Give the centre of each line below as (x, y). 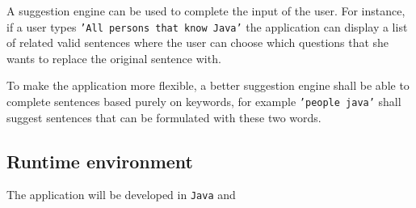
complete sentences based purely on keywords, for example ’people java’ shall (204, 102)
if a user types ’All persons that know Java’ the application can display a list (207, 26)
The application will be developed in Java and (121, 195)
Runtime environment (100, 161)
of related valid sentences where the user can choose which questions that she (198, 42)
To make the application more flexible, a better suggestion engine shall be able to (208, 85)
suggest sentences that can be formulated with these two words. (164, 117)
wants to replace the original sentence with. (114, 58)
